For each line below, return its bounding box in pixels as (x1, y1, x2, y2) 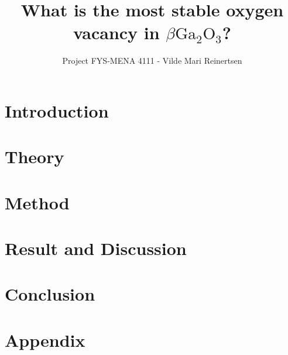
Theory (5, 144, 64, 168)
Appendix (5, 328, 85, 351)
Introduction (5, 98, 109, 122)
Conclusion (5, 282, 95, 306)
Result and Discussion (5, 236, 187, 260)
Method (5, 190, 70, 214)
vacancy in (73, 20, 160, 44)
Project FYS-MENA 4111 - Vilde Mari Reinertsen (62, 54, 242, 67)
